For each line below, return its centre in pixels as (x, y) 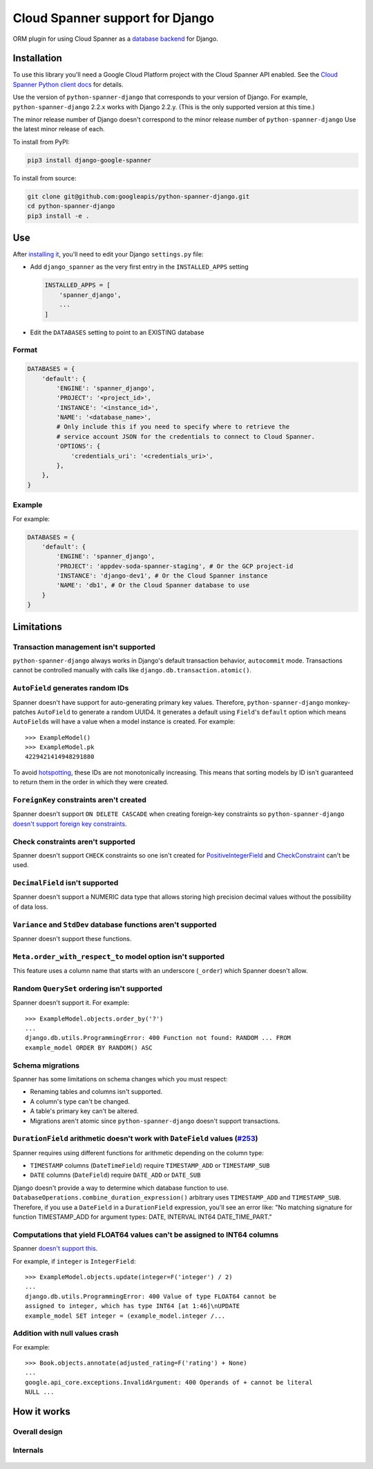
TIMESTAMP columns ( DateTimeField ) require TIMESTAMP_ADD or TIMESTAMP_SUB (150, 1166)
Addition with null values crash (66, 1334)
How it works (41, 1412)
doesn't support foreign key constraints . (70, 824)
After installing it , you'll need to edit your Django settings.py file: (108, 254)
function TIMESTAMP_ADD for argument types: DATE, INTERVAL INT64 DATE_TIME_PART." (142, 1217)
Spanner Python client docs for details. (68, 84)
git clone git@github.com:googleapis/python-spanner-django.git (138, 196)
